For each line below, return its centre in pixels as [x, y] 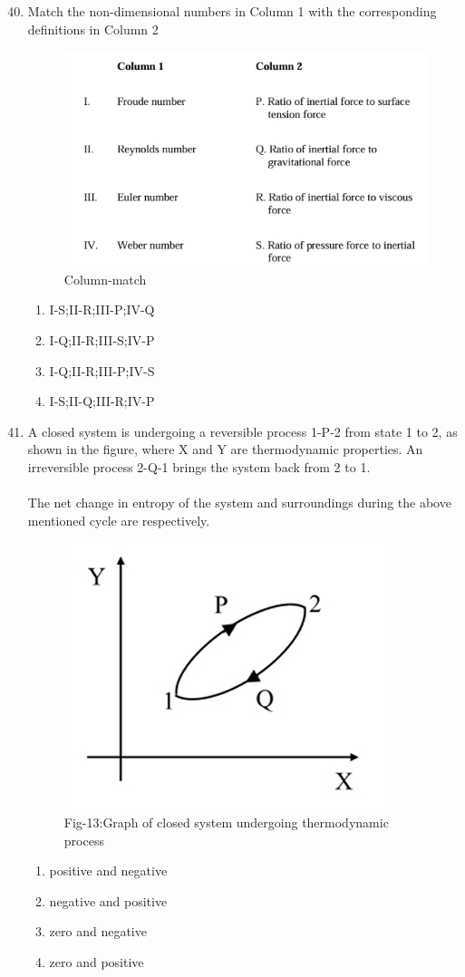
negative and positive [108, 900]
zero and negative [98, 931]
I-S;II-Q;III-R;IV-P [102, 401]
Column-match [105, 279]
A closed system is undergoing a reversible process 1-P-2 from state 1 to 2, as [242, 431]
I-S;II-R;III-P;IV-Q [102, 310]
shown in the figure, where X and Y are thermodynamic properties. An [225, 449]
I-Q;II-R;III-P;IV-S [102, 370]
